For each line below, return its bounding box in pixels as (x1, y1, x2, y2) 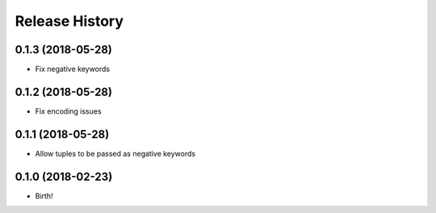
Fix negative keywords (35, 65, 111, 74)
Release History (15, 12, 124, 30)
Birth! (35, 190, 53, 201)
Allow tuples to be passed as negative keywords (35, 148, 196, 158)
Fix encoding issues (35, 106, 102, 116)
